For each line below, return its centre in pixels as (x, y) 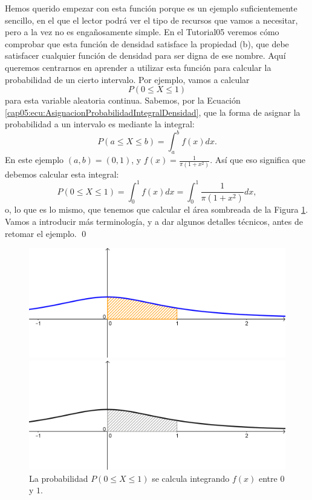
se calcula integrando (191, 478)
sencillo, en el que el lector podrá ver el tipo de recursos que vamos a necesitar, (151, 20)
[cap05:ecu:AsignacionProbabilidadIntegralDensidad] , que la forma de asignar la (153, 112)
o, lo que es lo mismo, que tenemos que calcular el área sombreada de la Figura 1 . (157, 209)
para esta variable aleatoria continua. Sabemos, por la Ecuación (123, 100)
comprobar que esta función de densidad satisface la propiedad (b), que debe (147, 43)
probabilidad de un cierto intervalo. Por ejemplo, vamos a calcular (127, 79)
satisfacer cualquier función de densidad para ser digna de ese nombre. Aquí (145, 55)
